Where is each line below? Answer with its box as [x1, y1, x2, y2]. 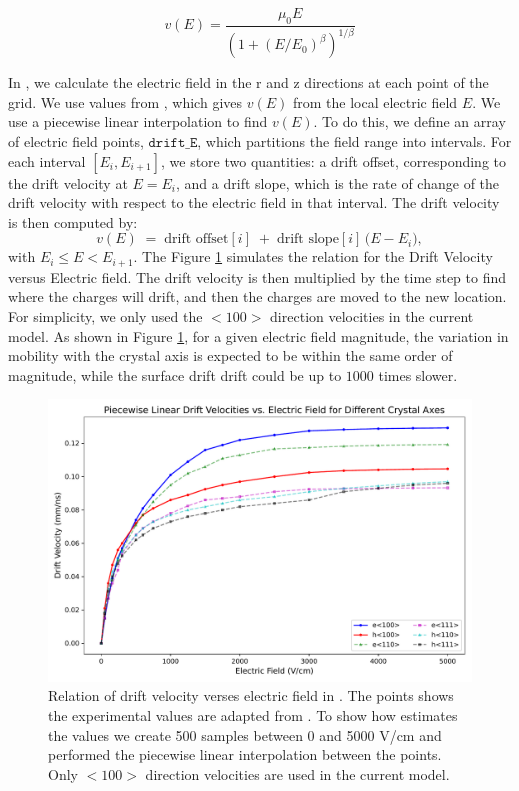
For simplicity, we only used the [8, 305, 203, 326]
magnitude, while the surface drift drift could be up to [8, 364, 342, 385]
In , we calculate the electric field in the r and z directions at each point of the [8, 72, 489, 93]
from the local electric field [292, 91, 458, 112]
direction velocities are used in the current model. [145, 763, 450, 784]
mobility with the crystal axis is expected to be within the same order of [8, 345, 453, 366]
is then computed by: [8, 211, 138, 232]
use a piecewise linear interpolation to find [8, 111, 268, 132]
